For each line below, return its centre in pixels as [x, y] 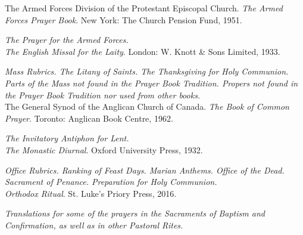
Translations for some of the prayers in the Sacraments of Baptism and [135, 213]
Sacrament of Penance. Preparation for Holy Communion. [111, 182]
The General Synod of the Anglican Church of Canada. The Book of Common [147, 106]
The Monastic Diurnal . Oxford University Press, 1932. [104, 149]
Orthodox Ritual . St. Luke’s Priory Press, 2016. [91, 193]
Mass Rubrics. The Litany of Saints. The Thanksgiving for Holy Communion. [147, 71]
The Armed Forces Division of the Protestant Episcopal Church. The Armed [144, 8]
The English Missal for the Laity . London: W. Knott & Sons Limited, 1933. [143, 51]
